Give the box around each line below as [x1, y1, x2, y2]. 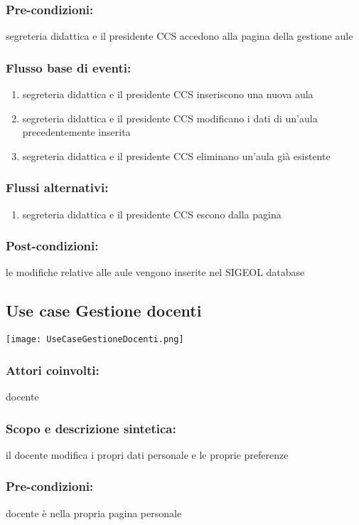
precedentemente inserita [22, 124, 131, 139]
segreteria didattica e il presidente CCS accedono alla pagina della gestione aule [6, 28, 353, 43]
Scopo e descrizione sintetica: [6, 419, 176, 437]
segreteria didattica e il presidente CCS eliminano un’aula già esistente [22, 148, 331, 163]
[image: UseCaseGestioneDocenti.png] [6, 334, 184, 345]
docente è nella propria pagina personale [6, 505, 182, 520]
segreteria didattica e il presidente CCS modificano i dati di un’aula [22, 110, 318, 125]
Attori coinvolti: [6, 361, 100, 378]
